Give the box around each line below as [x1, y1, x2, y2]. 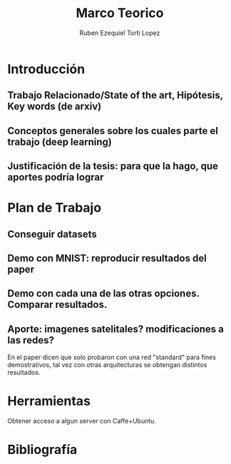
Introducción [7, 61, 86, 77]
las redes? [7, 334, 55, 346]
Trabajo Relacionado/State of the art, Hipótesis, [7, 89, 223, 101]
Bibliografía [7, 442, 78, 458]
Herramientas [7, 393, 91, 409]
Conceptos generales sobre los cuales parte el [7, 125, 219, 137]
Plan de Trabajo [7, 200, 102, 216]
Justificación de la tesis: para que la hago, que [7, 160, 219, 172]
